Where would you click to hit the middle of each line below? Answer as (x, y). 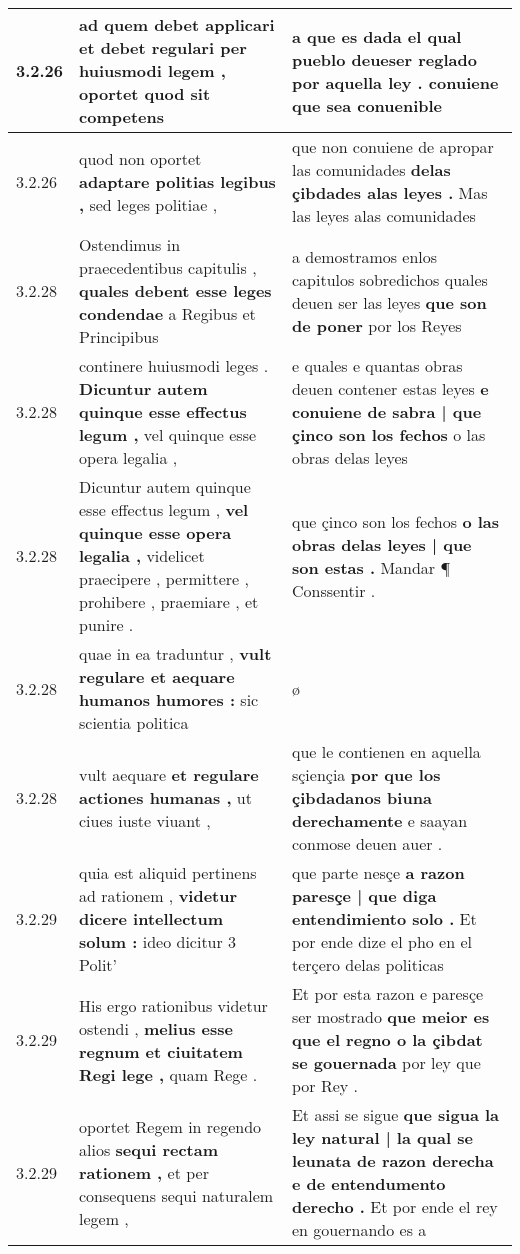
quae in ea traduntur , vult (175, 653)
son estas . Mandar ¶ (371, 567)
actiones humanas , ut (165, 797)
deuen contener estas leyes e (390, 388)
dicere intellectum (151, 918)
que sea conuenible (367, 105)
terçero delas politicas (367, 964)
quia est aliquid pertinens (168, 872)
